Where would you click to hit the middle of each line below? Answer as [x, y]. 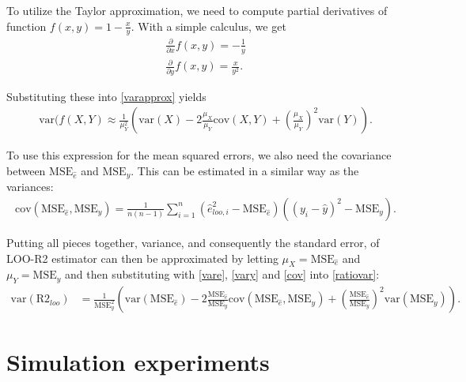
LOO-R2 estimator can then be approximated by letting [142, 258]
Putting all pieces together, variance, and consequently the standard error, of [193, 242]
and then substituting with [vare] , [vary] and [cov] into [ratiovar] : [222, 274]
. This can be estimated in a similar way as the [245, 170]
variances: [30, 187]
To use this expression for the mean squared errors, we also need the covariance [199, 155]
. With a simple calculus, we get [208, 26]
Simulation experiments [138, 362]
